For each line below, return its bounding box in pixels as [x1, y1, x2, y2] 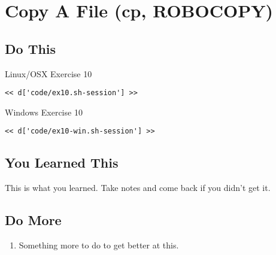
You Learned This [5, 153, 119, 172]
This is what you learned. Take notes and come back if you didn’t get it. [5, 181, 271, 194]
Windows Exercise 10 [5, 105, 83, 118]
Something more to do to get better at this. [19, 239, 179, 251]
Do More [5, 211, 62, 229]
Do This [5, 39, 56, 57]
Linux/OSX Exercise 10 [5, 67, 92, 80]
